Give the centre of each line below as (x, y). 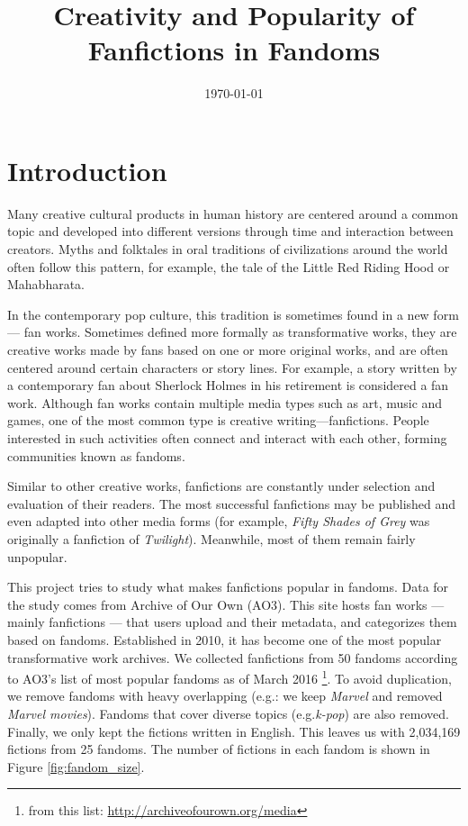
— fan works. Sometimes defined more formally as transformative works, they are (232, 332)
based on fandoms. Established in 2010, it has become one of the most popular (225, 639)
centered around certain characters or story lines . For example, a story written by (232, 367)
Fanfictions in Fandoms (234, 50)
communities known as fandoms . (96, 455)
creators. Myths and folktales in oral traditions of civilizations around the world (228, 249)
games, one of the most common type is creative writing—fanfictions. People (218, 420)
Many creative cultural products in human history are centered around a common (233, 213)
